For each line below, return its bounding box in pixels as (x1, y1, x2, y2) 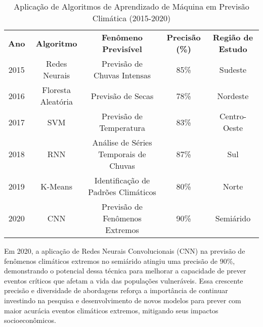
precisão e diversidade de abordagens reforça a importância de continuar (4, 285, 228, 296)
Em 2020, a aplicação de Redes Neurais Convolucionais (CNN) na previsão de (4, 246, 245, 256)
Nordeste (217, 89, 249, 102)
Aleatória (40, 96, 73, 107)
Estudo (218, 43, 247, 55)
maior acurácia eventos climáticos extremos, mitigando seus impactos (4, 305, 218, 315)
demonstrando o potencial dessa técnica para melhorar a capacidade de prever (4, 265, 246, 276)
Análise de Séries (92, 136, 152, 148)
